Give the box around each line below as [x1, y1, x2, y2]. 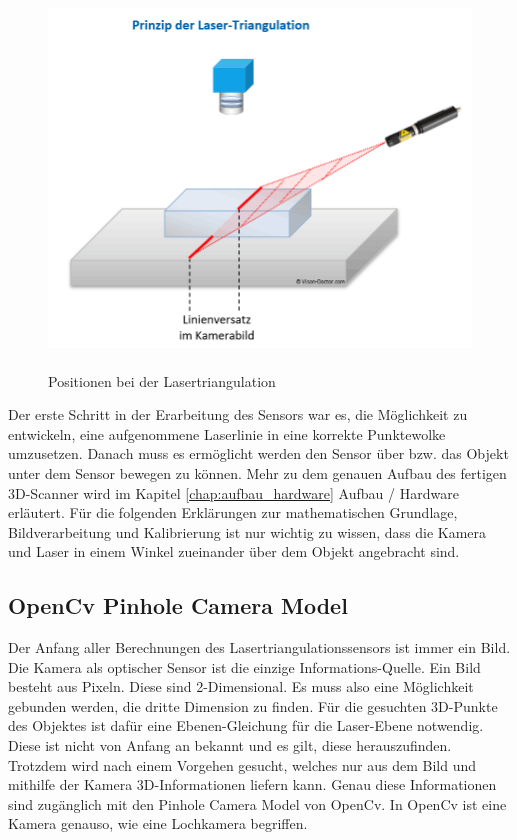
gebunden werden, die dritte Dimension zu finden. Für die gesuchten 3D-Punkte [8, 695, 498, 716]
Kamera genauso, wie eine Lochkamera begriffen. [8, 813, 308, 834]
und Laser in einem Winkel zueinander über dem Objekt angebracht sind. [8, 541, 460, 562]
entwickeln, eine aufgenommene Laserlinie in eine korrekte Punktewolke [8, 423, 446, 444]
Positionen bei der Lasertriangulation [48, 370, 276, 391]
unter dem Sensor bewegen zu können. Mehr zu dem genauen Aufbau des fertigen [8, 462, 507, 483]
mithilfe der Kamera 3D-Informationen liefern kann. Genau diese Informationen [8, 774, 497, 795]
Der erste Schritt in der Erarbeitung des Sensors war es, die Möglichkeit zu [8, 404, 468, 425]
